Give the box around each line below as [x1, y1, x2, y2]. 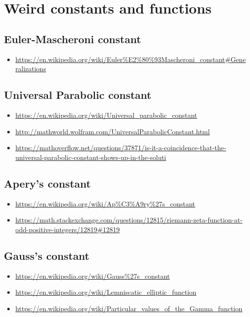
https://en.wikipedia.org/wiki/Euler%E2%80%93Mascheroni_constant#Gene [15, 54, 246, 64]
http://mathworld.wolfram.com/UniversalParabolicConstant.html [15, 126, 210, 136]
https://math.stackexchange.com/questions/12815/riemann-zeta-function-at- [15, 215, 243, 225]
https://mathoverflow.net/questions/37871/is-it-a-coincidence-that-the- [15, 143, 226, 153]
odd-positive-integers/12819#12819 [15, 224, 120, 234]
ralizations [15, 63, 46, 74]
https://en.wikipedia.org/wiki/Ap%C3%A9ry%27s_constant [15, 198, 195, 208]
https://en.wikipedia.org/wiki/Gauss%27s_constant [15, 270, 170, 281]
